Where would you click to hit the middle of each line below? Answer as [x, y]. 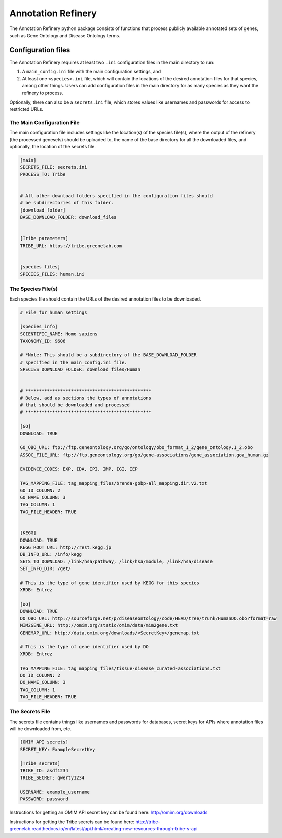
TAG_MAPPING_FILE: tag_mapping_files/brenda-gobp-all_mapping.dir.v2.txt [114, 483]
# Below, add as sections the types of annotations [86, 398]
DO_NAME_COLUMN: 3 [43, 682]
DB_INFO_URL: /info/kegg [51, 555]
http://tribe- [148, 822]
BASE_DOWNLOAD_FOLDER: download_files [68, 217]
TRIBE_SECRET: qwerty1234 [52, 778]
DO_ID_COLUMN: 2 [40, 675]
